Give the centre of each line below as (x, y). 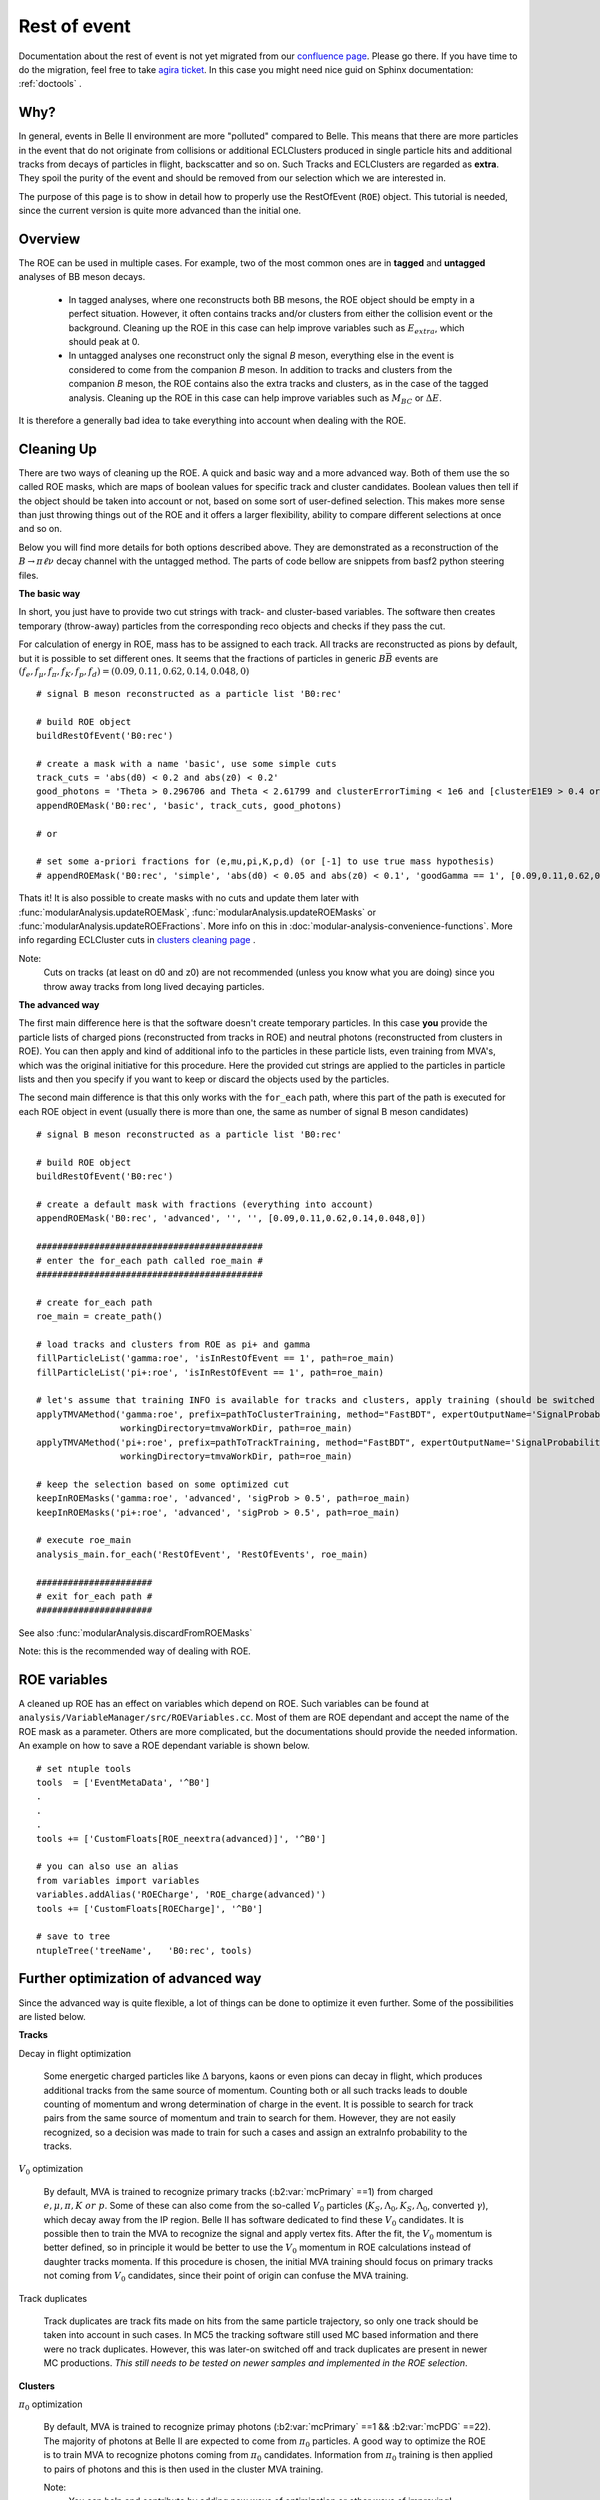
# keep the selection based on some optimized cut (163, 1484)
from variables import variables (118, 1880)
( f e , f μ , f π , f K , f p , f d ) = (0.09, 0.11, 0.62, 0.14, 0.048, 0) (134, 672)
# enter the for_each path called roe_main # (150, 1260)
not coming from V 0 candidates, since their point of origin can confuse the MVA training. (226, 2277)
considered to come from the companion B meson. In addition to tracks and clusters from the (260, 369)
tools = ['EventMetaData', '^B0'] (123, 1782)
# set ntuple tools (84, 1768)
